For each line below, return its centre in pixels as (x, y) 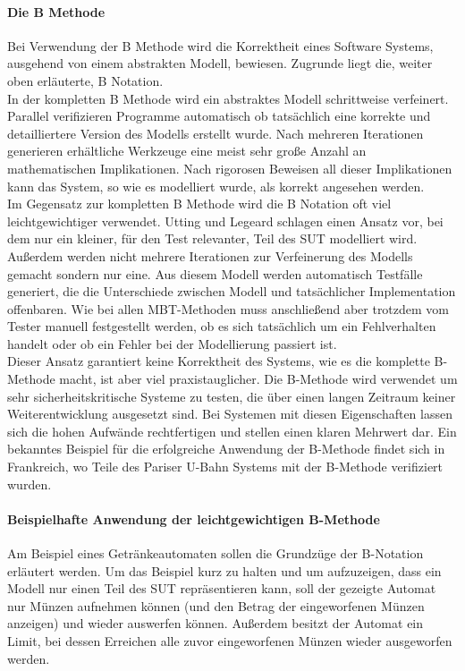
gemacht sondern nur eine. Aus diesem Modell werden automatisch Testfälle (215, 273)
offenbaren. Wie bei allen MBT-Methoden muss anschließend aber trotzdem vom (228, 308)
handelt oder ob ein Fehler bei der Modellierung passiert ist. (172, 343)
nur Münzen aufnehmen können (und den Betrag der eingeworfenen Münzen (216, 605)
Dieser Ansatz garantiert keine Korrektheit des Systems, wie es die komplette (219, 361)
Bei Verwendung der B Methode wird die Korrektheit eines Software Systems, (220, 45)
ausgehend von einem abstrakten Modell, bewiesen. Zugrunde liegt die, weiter (220, 63)
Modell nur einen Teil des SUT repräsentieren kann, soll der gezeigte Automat (222, 588)
